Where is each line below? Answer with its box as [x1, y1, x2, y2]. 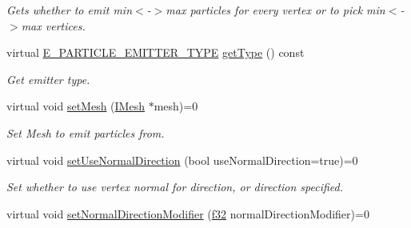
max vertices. [21, 17, 86, 34]
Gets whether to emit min [6, 2, 132, 18]
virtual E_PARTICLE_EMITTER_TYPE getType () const [6, 44, 305, 61]
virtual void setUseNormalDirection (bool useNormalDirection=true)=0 [6, 151, 358, 168]
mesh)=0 [154, 98, 198, 114]
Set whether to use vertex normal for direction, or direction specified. [6, 178, 344, 195]
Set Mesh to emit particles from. [6, 124, 165, 141]
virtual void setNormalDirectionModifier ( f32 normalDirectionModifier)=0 [6, 205, 369, 222]
